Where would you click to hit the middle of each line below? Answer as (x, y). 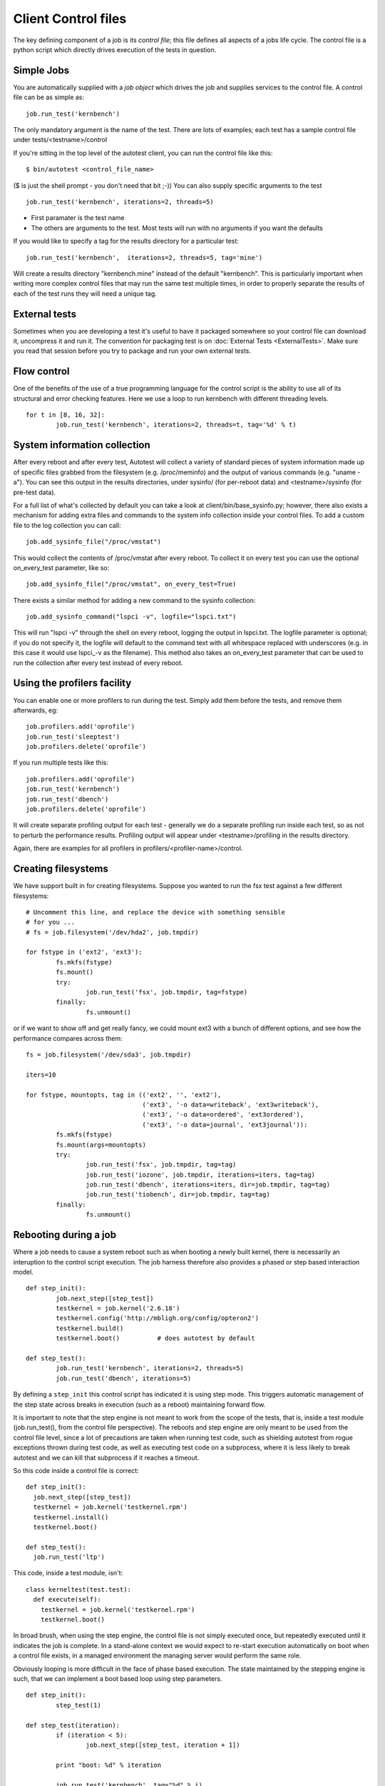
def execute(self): (67, 1600)
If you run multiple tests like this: (61, 763)
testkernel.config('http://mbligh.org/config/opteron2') (158, 1318)
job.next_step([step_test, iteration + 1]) (163, 1745)
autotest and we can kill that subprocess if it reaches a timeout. (106, 1457)
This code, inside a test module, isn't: (68, 1573)
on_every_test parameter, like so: (61, 567)
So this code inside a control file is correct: (76, 1470)
